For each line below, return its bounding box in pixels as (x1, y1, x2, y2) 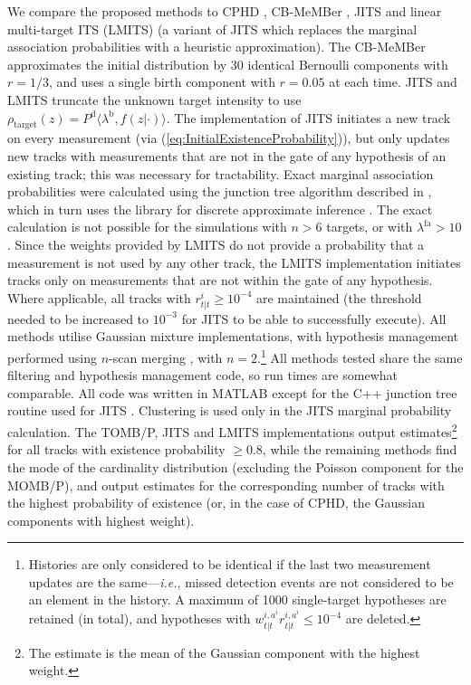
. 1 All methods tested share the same (257, 346, 463, 366)
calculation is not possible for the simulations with (7, 217, 287, 236)
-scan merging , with (109, 347, 223, 366)
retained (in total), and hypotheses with (28, 609, 251, 628)
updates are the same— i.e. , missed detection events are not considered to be (28, 572, 454, 591)
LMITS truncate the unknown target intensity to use (7, 90, 302, 109)
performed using (7, 347, 97, 366)
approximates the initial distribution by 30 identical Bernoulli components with (7, 54, 448, 73)
